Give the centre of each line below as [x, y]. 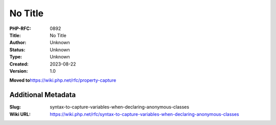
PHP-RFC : [20, 28]
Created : [19, 64]
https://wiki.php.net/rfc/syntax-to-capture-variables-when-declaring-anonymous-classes [145, 114]
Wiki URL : [20, 114]
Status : [17, 50]
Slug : [15, 107]
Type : [16, 57]
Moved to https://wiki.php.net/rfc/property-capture [63, 80]
